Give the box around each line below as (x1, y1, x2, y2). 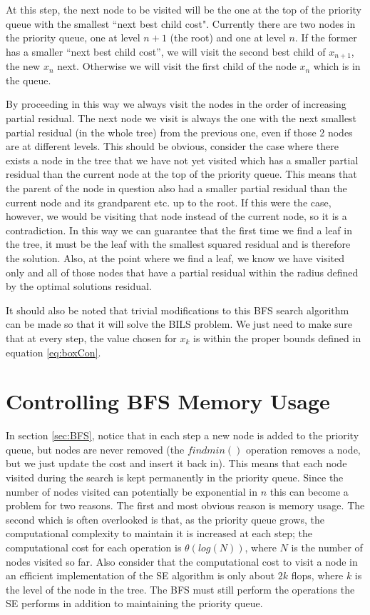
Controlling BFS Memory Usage (6, 386, 330, 416)
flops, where (291, 568, 344, 583)
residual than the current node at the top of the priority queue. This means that (6, 166, 357, 181)
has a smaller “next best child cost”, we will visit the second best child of (6, 44, 326, 59)
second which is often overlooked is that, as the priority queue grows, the (6, 511, 324, 526)
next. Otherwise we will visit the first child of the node (57, 59, 297, 74)
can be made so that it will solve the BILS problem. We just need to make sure (6, 316, 353, 331)
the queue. (6, 72, 51, 87)
